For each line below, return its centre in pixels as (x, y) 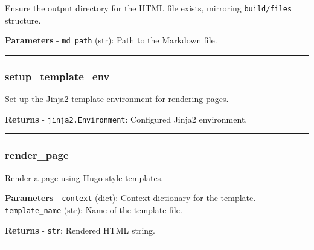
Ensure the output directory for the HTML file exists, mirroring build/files (149, 8)
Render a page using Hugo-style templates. (84, 177)
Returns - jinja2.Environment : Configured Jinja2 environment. (126, 119)
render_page (37, 155)
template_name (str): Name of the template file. (94, 209)
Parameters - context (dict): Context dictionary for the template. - (133, 198)
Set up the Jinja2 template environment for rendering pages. (117, 99)
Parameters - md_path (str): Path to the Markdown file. (111, 40)
